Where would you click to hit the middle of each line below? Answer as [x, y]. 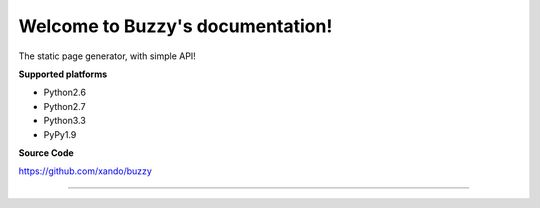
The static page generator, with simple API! [107, 56]
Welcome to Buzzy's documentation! [175, 26]
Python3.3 [65, 121]
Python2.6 [65, 92]
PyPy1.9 [60, 134]
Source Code [46, 152]
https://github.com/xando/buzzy [85, 171]
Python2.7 [64, 106]
